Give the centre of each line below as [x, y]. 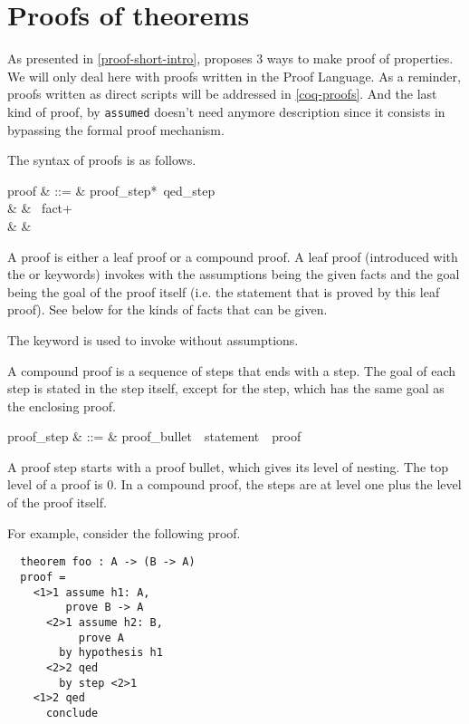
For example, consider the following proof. [124, 532]
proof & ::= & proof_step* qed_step [111, 190]
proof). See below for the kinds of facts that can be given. [167, 309]
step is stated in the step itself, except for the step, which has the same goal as [226, 388]
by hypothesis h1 [111, 653]
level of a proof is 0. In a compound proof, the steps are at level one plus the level [234, 484]
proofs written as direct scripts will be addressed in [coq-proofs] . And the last [222, 94]
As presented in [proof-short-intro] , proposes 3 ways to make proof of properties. [230, 58]
